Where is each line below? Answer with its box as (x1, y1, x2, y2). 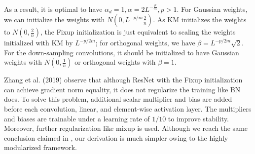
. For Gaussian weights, (177, 3, 248, 14)
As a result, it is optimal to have (4, 3, 103, 14)
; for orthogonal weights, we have (95, 38, 195, 48)
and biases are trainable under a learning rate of (4, 113, 150, 123)
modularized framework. (4, 142, 77, 153)
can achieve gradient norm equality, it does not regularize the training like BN (4, 84, 241, 94)
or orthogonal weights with (74, 57, 156, 67)
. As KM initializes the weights (153, 14, 247, 25)
